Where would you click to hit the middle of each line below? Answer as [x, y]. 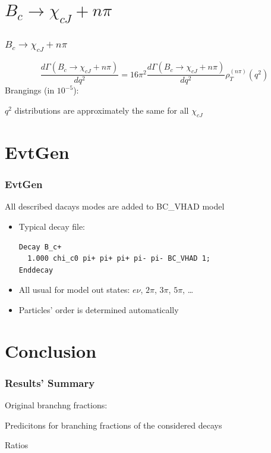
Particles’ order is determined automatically [99, 309]
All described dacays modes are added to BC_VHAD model [115, 206]
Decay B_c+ [40, 247]
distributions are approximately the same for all [102, 110]
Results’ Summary [50, 382]
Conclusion [51, 350]
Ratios [17, 445]
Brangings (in [30, 90]
